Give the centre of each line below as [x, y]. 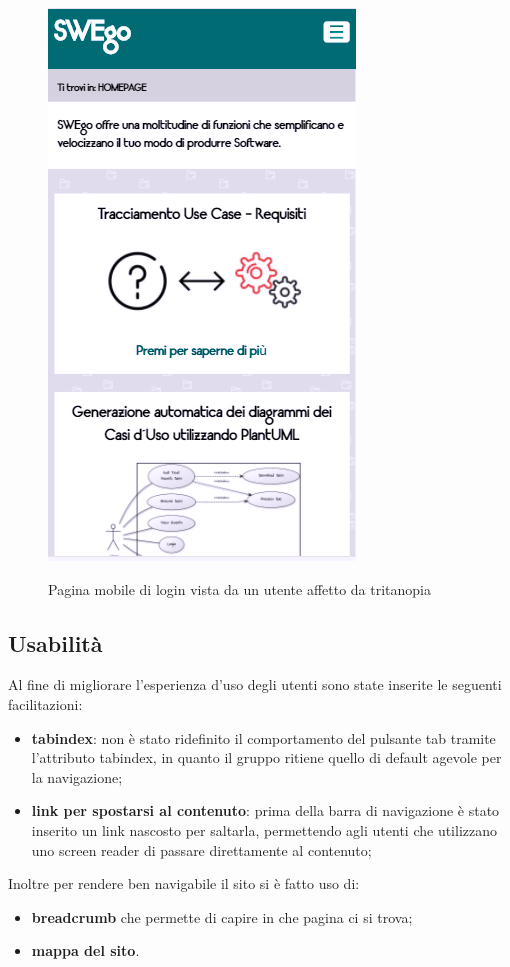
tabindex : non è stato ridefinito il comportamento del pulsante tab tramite [263, 737]
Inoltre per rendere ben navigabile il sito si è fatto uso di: [184, 883]
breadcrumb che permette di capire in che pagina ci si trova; [222, 916]
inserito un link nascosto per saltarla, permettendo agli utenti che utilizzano [264, 829]
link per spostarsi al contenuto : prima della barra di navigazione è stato [265, 810]
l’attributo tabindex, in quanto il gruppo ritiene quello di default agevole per [266, 757]
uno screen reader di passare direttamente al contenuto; [201, 849]
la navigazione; [77, 776]
